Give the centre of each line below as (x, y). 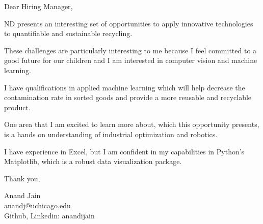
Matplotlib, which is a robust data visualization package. (93, 161)
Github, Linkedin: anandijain (49, 215)
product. (17, 107)
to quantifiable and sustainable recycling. (68, 33)
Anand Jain (22, 195)
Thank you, (22, 178)
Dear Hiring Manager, (38, 6)
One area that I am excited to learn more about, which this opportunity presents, (132, 124)
